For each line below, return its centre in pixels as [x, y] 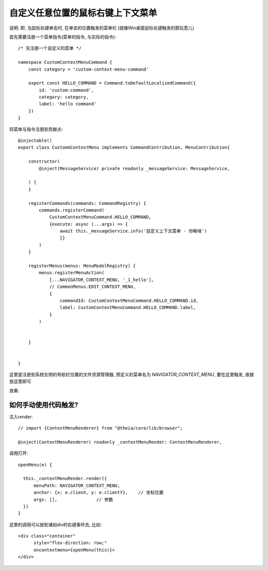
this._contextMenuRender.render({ [65, 478]
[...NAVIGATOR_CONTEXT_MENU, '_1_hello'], [102, 280]
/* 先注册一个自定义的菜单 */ [50, 48]
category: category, [64, 97]
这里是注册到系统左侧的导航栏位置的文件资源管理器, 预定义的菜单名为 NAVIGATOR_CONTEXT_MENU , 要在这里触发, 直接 [132, 374]
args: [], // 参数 [73, 499]
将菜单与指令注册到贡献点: [36, 129]
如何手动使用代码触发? [44, 405]
